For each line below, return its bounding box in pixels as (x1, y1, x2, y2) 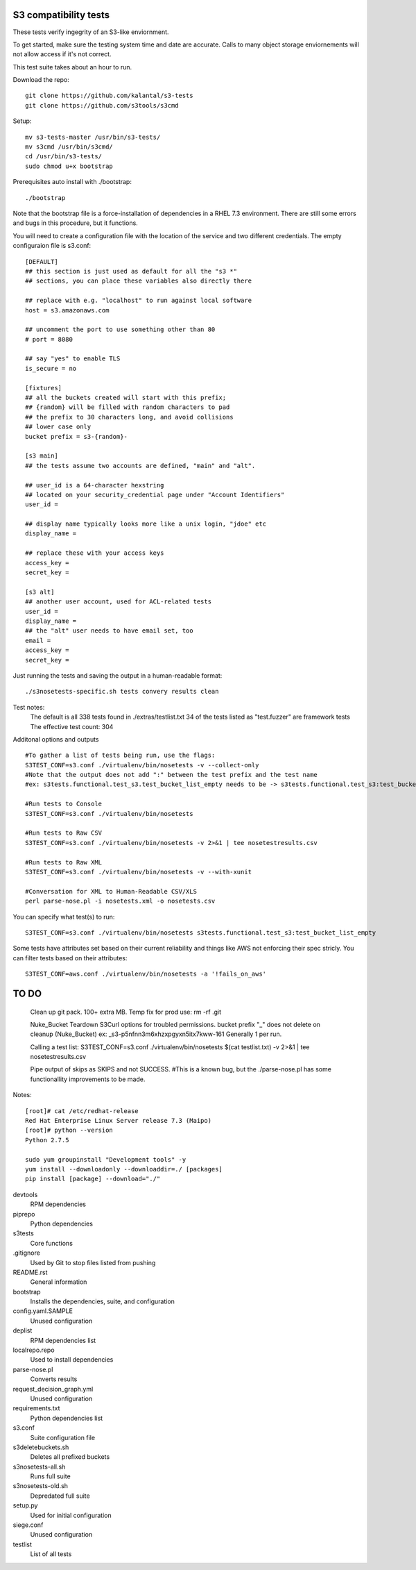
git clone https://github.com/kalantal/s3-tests (25, 92, 193, 100)
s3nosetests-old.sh (12, 1482, 69, 1490)
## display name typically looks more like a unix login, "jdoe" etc (25, 520, 267, 528)
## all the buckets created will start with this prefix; (25, 394, 227, 402)
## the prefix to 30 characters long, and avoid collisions (25, 413, 234, 421)
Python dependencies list (30, 1414, 103, 1422)
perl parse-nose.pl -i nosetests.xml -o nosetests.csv (25, 897, 216, 905)
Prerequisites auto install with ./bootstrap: (12, 178, 132, 186)
